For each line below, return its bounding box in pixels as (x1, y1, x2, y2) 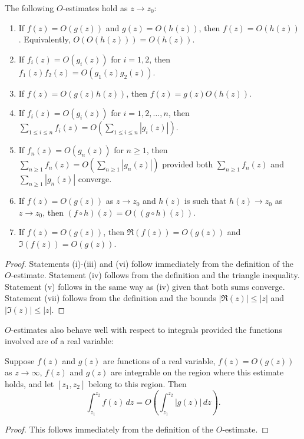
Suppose (5, 354, 35, 367)
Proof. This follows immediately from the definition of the (5, 423, 214, 435)
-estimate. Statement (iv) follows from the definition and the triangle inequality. (11, 269, 300, 281)
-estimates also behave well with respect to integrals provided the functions (11, 323, 282, 335)
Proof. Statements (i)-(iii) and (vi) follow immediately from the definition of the (5, 257, 294, 269)
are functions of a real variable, (103, 354, 216, 367)
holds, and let (5, 377, 54, 390)
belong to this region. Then (88, 377, 187, 390)
